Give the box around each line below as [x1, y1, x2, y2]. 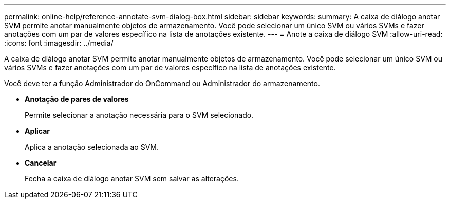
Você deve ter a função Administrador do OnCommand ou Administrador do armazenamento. [4, 79, 320, 88]
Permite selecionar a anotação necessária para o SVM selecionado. [25, 111, 254, 119]
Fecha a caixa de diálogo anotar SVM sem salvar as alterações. [25, 174, 239, 183]
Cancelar [25, 158, 57, 167]
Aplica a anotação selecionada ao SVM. [25, 143, 159, 151]
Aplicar [25, 127, 50, 135]
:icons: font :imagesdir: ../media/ [4, 38, 114, 47]
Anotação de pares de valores [25, 95, 129, 104]
